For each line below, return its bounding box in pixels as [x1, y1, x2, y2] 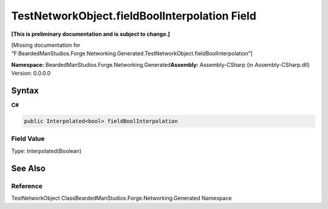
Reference [11, 182, 43, 190]
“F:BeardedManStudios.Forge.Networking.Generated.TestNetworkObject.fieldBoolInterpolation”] [11, 50, 253, 57]
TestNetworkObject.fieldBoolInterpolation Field [11, 9, 256, 22]
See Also [11, 163, 46, 173]
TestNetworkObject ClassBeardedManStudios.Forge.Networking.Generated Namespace [11, 194, 232, 202]
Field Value [11, 134, 45, 143]
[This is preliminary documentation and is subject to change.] [11, 30, 170, 38]
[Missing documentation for [11, 41, 81, 49]
